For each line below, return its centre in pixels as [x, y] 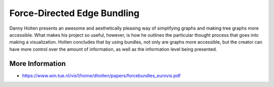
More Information [38, 64]
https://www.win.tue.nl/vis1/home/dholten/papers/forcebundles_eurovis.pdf [101, 75]
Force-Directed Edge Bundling [74, 13]
